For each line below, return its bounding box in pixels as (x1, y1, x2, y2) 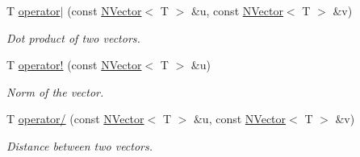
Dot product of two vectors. (6, 29, 140, 46)
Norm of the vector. (6, 83, 104, 100)
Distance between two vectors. (6, 137, 153, 154)
